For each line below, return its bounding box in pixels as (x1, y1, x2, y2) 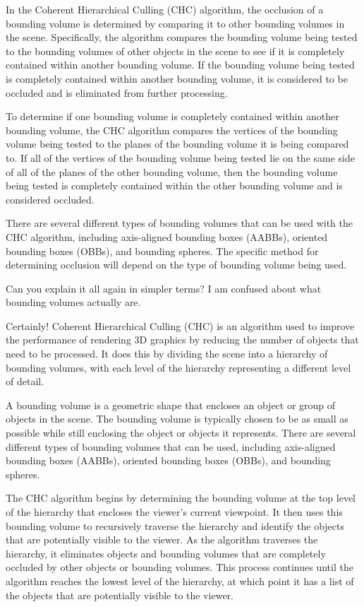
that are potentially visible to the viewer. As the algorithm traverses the (6, 532, 318, 547)
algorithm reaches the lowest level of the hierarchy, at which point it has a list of (6, 573, 354, 588)
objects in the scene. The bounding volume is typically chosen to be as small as (6, 411, 348, 426)
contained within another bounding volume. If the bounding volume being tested (6, 57, 355, 72)
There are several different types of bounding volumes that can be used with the (6, 216, 353, 230)
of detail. (6, 374, 44, 389)
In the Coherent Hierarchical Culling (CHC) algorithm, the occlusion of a (6, 2, 324, 16)
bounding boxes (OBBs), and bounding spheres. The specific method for (6, 243, 319, 258)
